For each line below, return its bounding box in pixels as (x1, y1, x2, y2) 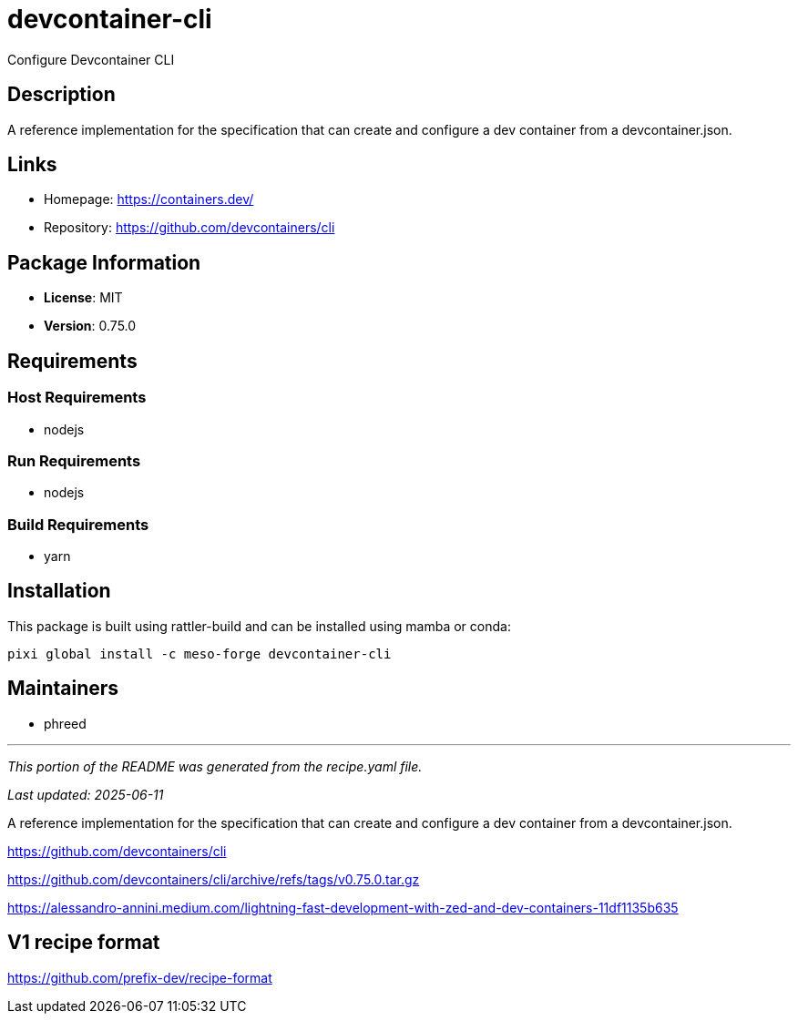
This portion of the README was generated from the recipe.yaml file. (7, 758, 423, 774)
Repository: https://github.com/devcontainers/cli (44, 220, 335, 236)
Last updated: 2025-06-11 (7, 786, 164, 802)
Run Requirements (7, 451, 141, 470)
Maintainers (7, 677, 119, 700)
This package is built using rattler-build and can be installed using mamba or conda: (7, 618, 511, 634)
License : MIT (44, 290, 123, 306)
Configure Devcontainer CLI (7, 51, 175, 67)
